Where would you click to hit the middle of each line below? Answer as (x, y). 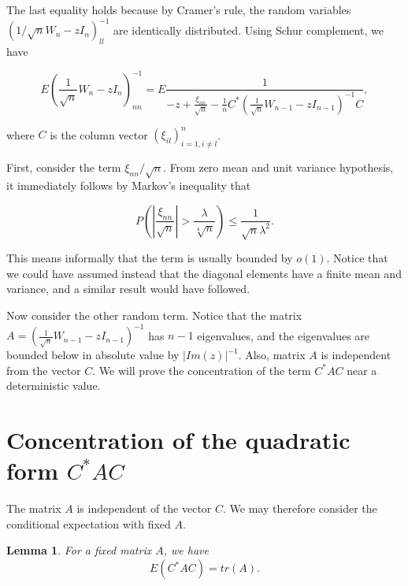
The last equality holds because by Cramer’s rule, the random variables (179, 9)
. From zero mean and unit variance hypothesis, (278, 167)
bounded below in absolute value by (93, 355)
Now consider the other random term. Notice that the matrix (154, 315)
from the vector (44, 370)
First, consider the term (64, 167)
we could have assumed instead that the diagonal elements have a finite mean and (204, 273)
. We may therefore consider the (300, 508)
